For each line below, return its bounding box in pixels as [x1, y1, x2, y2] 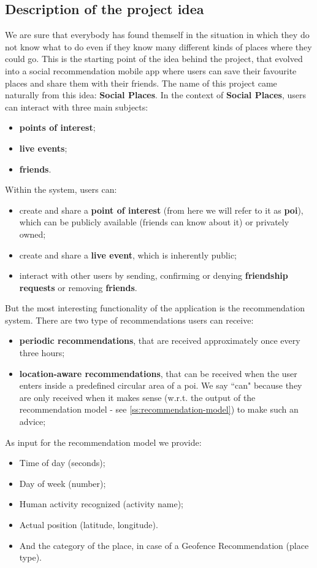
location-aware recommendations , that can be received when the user [19, 367, 297, 379]
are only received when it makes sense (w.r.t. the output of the [19, 391, 256, 403]
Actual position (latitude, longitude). [19, 518, 158, 531]
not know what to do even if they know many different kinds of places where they [5, 40, 312, 53]
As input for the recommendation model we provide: [5, 435, 202, 448]
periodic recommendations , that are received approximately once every [19, 334, 300, 347]
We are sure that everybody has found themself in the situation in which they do [5, 28, 310, 41]
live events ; [19, 141, 67, 154]
